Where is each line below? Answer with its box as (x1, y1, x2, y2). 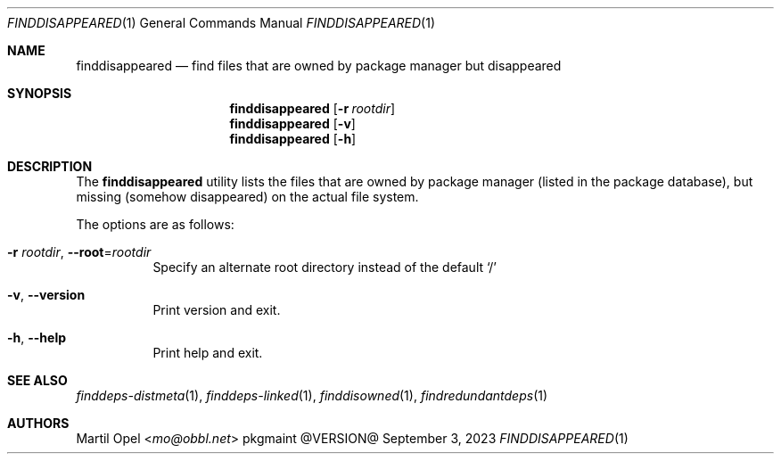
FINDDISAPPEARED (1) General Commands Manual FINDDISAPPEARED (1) (7, 15, 436, 30)
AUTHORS (7, 416, 70, 431)
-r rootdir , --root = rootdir (7, 244, 152, 259)
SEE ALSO (7, 373, 68, 388)
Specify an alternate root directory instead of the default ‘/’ (152, 259, 497, 275)
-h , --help (7, 330, 67, 345)
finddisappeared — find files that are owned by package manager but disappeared (76, 58, 562, 73)
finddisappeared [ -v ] (229, 116, 356, 131)
